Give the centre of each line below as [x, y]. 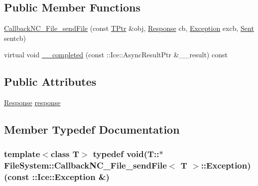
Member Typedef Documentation [92, 129]
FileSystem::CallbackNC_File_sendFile [85, 165]
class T [65, 154]
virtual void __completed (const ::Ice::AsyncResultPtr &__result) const [116, 55]
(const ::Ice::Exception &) [57, 177]
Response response [32, 102]
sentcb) [15, 38]
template [22, 154]
